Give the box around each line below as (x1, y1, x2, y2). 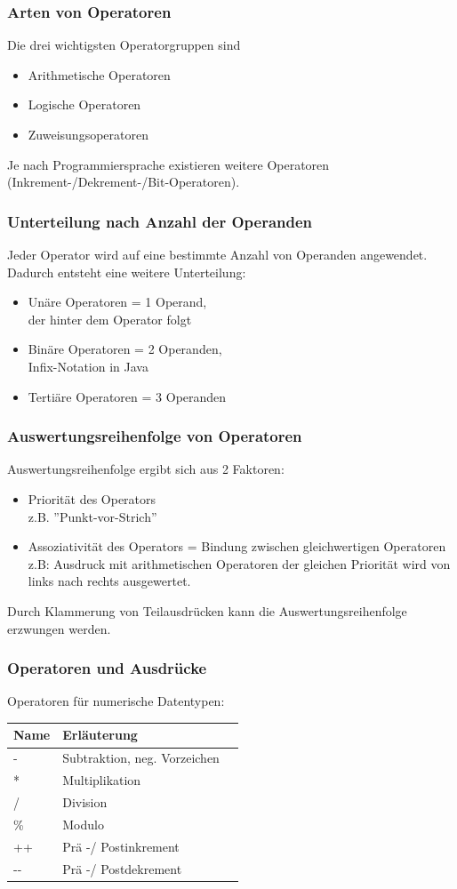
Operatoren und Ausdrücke (7, 657, 207, 679)
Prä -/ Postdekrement (62, 859, 182, 877)
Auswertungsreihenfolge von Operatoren (7, 425, 302, 447)
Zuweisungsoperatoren (28, 125, 148, 143)
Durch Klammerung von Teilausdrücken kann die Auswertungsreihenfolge (7, 601, 407, 620)
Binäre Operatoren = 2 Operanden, (28, 340, 222, 358)
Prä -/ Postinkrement (62, 837, 180, 855)
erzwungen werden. (7, 619, 111, 637)
